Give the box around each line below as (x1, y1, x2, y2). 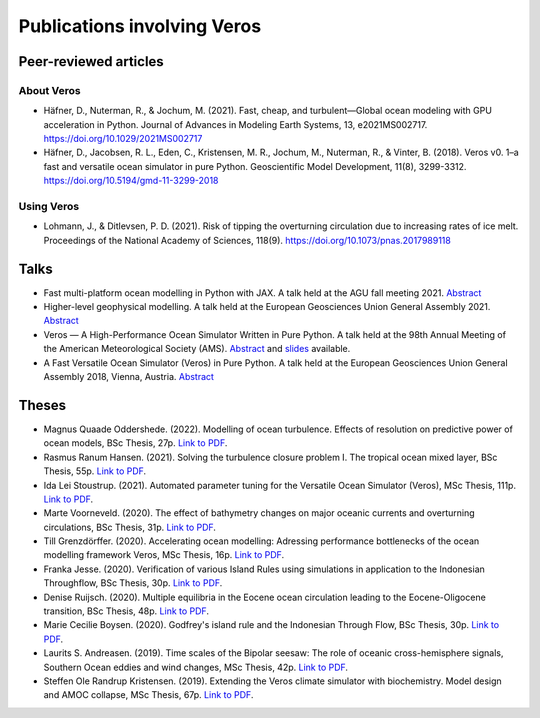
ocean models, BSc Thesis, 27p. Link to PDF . (43, 437, 228, 449)
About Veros (18, 83, 82, 97)
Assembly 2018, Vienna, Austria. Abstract (43, 371, 215, 383)
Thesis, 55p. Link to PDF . (43, 465, 147, 477)
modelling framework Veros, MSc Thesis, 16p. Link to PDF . (43, 549, 285, 561)
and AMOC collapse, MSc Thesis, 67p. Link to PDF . (43, 689, 254, 701)
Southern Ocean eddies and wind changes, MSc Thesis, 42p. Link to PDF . (43, 661, 349, 673)
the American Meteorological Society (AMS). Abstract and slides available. (43, 343, 351, 355)
